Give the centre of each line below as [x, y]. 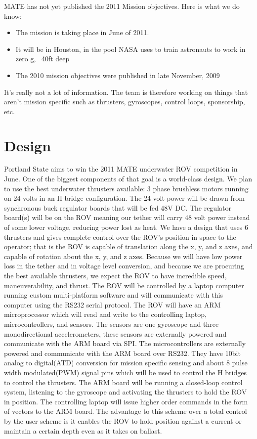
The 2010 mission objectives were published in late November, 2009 [118, 75]
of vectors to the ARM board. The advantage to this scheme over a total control [126, 411]
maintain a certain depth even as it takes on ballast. [83, 430]
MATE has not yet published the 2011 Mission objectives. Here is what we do [122, 6]
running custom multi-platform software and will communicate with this [113, 295]
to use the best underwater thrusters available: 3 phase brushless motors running [126, 188]
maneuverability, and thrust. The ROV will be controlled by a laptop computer [124, 285]
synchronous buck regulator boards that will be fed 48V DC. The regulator [118, 207]
